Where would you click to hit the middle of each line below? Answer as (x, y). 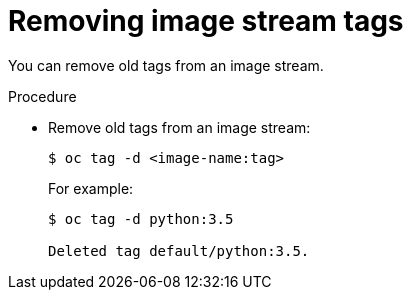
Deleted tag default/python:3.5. (179, 250)
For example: (91, 188)
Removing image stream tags (206, 21)
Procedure (42, 96)
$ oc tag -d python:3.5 (141, 218)
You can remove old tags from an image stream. (166, 65)
